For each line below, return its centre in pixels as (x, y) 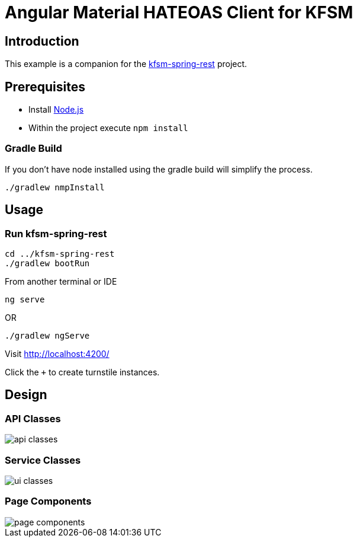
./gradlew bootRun (47, 263)
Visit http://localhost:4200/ (57, 353)
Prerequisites (45, 87)
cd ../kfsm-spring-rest (60, 254)
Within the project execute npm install (108, 128)
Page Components (48, 501)
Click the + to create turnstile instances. (82, 372)
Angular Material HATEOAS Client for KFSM (179, 12)
